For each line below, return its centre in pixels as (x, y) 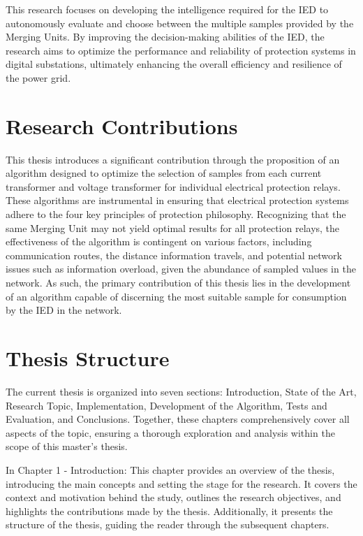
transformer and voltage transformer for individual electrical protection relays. (173, 186)
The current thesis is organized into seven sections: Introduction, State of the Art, (181, 391)
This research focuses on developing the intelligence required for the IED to (167, 9)
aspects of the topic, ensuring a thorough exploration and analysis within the (170, 432)
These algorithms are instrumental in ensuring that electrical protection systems (177, 200)
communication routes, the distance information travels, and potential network (174, 255)
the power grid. (38, 77)
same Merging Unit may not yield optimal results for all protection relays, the (173, 227)
